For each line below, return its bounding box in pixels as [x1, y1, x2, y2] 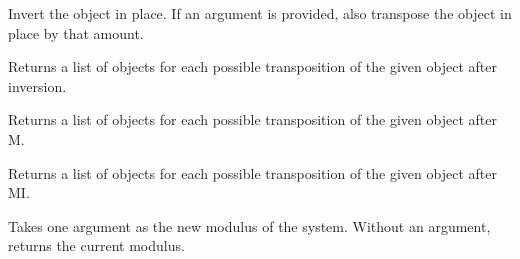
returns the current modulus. [8, 235, 185, 256]
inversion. [8, 75, 67, 96]
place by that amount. [8, 22, 144, 43]
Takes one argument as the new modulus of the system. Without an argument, [8, 215, 491, 236]
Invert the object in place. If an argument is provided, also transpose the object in [8, 3, 512, 23]
